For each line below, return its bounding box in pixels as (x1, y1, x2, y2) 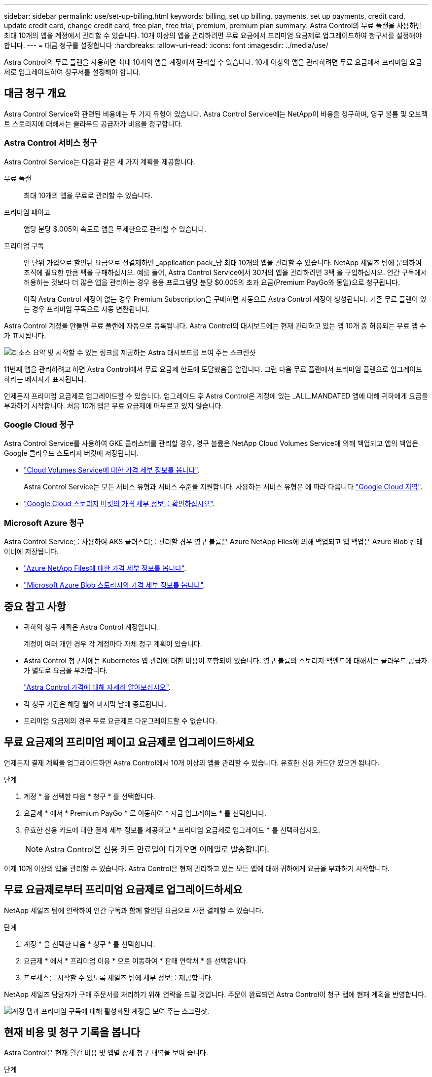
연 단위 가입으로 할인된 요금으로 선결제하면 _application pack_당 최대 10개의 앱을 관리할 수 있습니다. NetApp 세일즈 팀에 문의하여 (24, 258, 422, 267)
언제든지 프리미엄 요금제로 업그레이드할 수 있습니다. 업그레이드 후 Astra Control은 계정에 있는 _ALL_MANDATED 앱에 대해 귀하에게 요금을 (4, 391, 428, 400)
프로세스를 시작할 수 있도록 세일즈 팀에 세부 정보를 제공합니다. (24, 973, 213, 982)
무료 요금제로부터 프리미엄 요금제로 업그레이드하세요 (4, 883, 243, 896)
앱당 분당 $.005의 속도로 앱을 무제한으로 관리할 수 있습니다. (24, 224, 207, 233)
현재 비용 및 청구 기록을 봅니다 (4, 1026, 141, 1039)
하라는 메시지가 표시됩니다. (4, 374, 86, 383)
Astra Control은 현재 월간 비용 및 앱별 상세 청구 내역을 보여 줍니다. (4, 1048, 208, 1057)
